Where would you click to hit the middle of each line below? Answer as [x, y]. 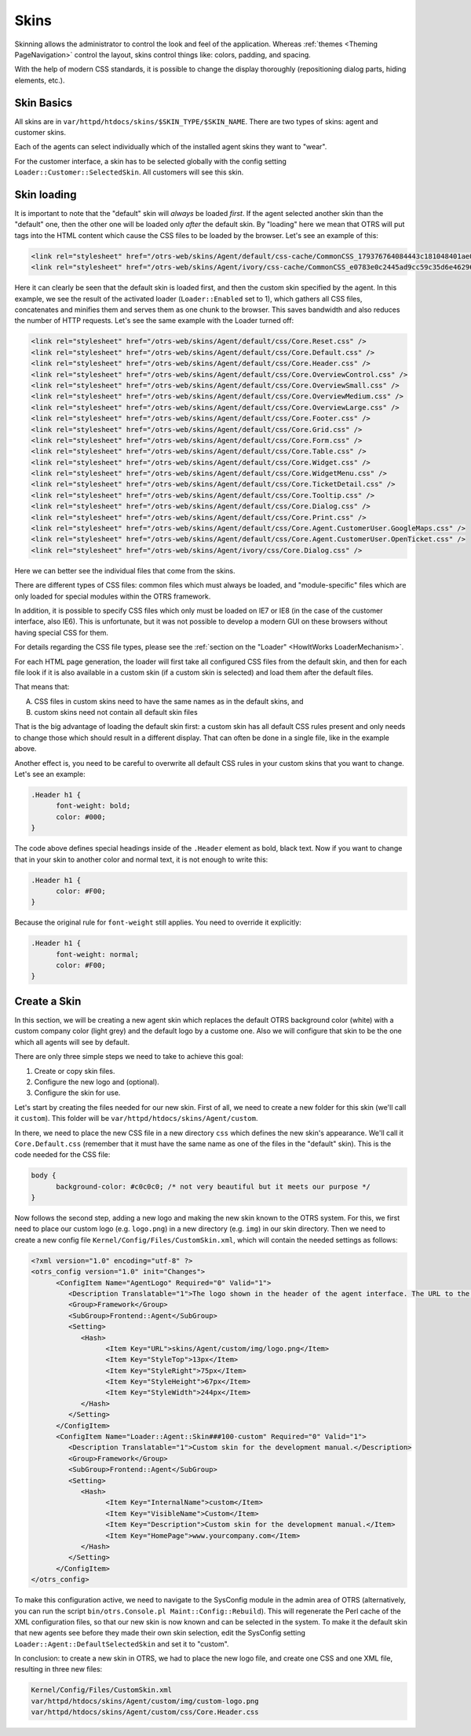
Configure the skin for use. [77, 1093]
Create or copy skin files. [75, 1071]
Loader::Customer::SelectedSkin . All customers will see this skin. [129, 172]
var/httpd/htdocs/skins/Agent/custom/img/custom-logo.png [145, 1701]
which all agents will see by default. [72, 1042]
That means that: [42, 687]
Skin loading [46, 195]
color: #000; [81, 817]
